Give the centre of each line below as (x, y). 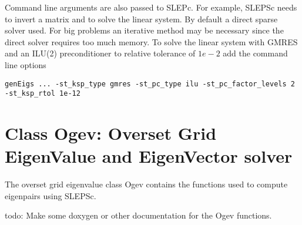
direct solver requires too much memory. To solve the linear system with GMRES (151, 41)
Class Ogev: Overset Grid (111, 133)
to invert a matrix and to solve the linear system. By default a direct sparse (141, 19)
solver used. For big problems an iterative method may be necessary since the (144, 30)
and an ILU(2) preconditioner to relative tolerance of (100, 53)
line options (26, 64)
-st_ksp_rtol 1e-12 (43, 94)
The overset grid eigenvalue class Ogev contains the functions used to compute (146, 184)
